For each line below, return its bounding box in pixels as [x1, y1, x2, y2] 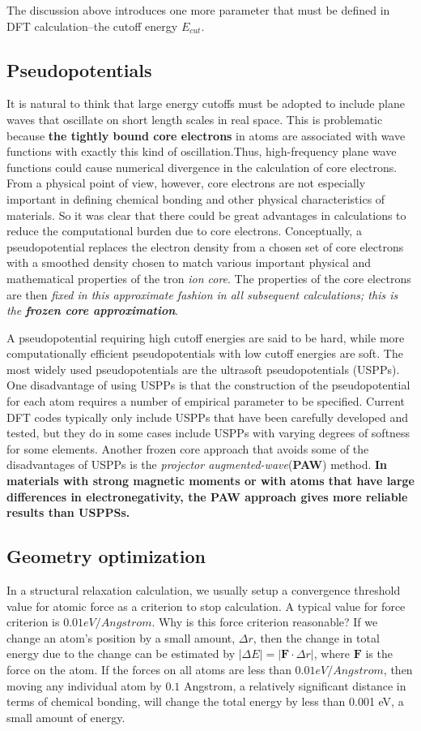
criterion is [6, 613, 60, 630]
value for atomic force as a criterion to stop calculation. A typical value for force [6, 597, 406, 614]
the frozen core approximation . [6, 302, 179, 319]
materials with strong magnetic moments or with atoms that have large [6, 472, 415, 489]
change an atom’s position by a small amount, [6, 629, 236, 646]
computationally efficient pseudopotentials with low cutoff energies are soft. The [6, 345, 403, 362]
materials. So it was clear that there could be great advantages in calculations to [6, 206, 406, 223]
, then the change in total [253, 629, 380, 646]
